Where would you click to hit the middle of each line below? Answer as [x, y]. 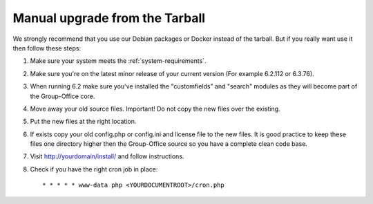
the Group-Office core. [63, 96]
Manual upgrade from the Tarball [109, 18]
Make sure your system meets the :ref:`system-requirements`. [118, 61]
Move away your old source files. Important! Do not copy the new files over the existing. [155, 109]
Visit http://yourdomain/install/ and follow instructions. [107, 156]
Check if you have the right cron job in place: [94, 169]
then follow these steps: [47, 48]
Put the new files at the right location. [83, 122]
